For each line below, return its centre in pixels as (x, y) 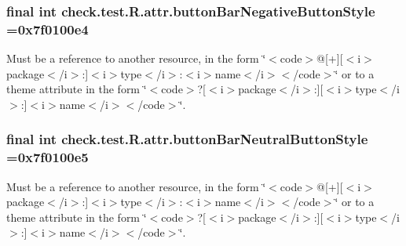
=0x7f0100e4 (48, 29)
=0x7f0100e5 (48, 157)
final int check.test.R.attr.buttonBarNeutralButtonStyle (187, 139)
